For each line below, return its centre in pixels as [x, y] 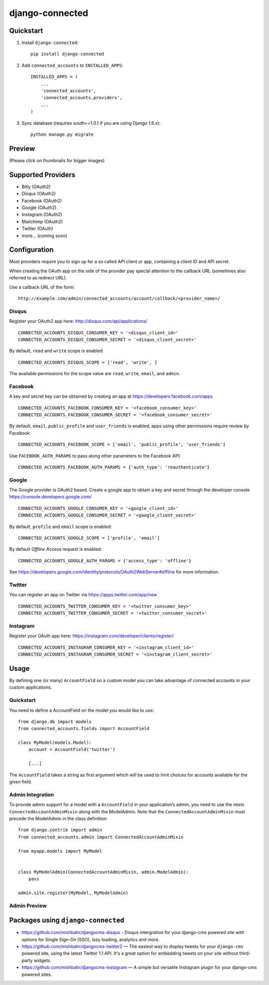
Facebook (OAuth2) [42, 201]
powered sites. [37, 974]
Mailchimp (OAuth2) [42, 222]
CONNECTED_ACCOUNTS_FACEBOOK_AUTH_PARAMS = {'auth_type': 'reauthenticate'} [114, 467]
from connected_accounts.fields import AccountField [84, 729]
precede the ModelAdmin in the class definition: [58, 818]
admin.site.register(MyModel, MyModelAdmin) [73, 893]
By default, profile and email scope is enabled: [61, 526]
